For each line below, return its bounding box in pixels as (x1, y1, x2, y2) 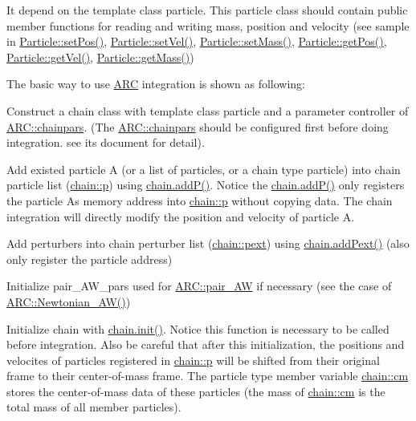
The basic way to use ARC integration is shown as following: (6, 75, 305, 92)
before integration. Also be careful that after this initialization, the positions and (6, 336, 405, 353)
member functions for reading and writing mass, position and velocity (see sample (6, 17, 410, 34)
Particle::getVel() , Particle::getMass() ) (6, 48, 194, 65)
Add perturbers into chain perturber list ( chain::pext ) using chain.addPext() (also (6, 235, 410, 252)
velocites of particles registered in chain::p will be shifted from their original (6, 351, 380, 368)
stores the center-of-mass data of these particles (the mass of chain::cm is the (6, 383, 385, 399)
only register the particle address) (6, 250, 173, 267)
